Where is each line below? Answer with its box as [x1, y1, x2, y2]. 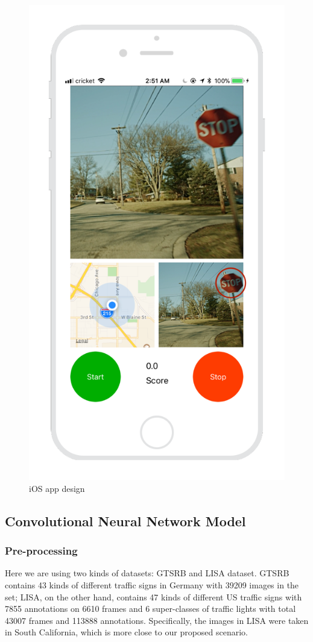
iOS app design [29, 482, 85, 494]
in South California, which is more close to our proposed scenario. [5, 626, 248, 638]
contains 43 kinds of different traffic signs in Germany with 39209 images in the [5, 578, 299, 591]
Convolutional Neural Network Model [5, 511, 246, 530]
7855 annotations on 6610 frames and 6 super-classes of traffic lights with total [5, 602, 296, 615]
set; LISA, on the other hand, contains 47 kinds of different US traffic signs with [5, 590, 302, 603]
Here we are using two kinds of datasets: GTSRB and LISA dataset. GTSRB [5, 567, 289, 579]
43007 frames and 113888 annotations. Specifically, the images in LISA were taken [5, 614, 309, 626]
